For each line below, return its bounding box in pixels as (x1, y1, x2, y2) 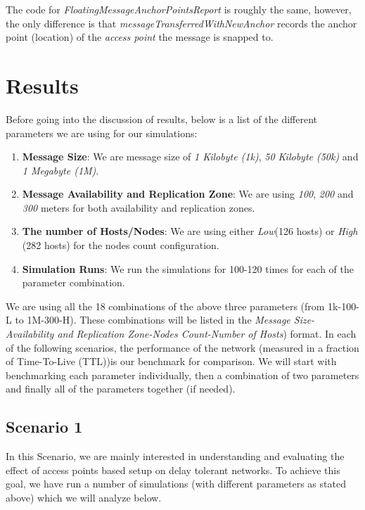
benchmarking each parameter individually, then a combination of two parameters (6, 367, 359, 382)
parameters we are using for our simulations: (6, 125, 198, 140)
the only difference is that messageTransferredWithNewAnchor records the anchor (6, 15, 357, 30)
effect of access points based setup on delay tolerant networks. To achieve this (6, 462, 340, 477)
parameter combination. (22, 275, 125, 290)
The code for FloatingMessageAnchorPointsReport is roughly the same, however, (6, 2, 352, 16)
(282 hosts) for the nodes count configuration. (22, 238, 219, 253)
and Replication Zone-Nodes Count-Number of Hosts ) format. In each (57, 326, 357, 341)
